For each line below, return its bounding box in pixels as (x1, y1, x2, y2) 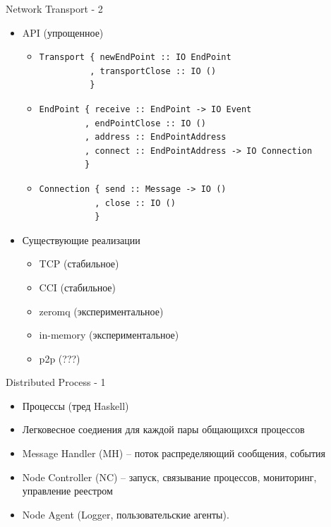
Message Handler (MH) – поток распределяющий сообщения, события (22, 446, 326, 461)
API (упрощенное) (22, 25, 104, 40)
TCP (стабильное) (39, 256, 119, 271)
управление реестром (22, 483, 113, 498)
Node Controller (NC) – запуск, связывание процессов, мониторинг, (22, 469, 317, 484)
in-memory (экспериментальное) (39, 327, 179, 342)
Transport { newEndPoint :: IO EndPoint (39, 52, 231, 63)
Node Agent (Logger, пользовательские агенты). (22, 507, 229, 521)
